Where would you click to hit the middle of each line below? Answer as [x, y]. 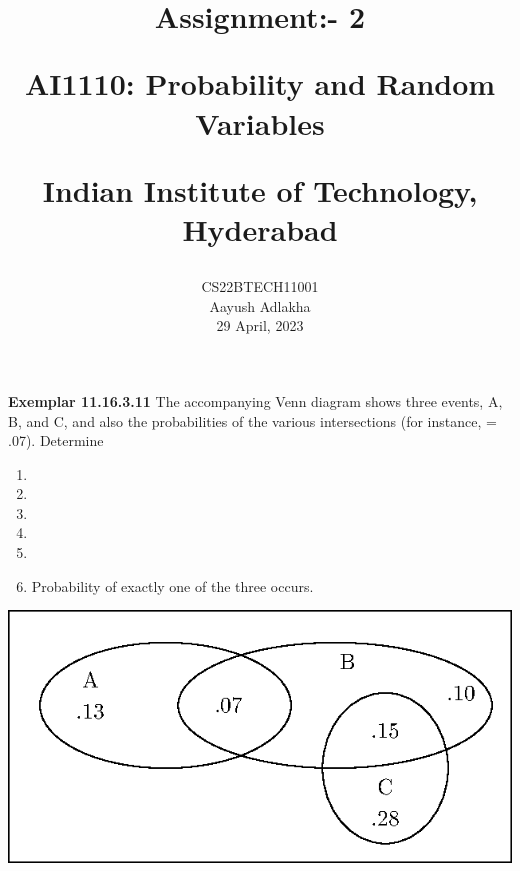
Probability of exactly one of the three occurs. [172, 585]
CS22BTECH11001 [260, 286]
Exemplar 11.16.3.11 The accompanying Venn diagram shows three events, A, [255, 400]
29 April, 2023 [260, 325]
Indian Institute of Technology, [260, 189]
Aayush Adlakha [260, 305]
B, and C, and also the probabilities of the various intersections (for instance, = [252, 420]
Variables [260, 122]
